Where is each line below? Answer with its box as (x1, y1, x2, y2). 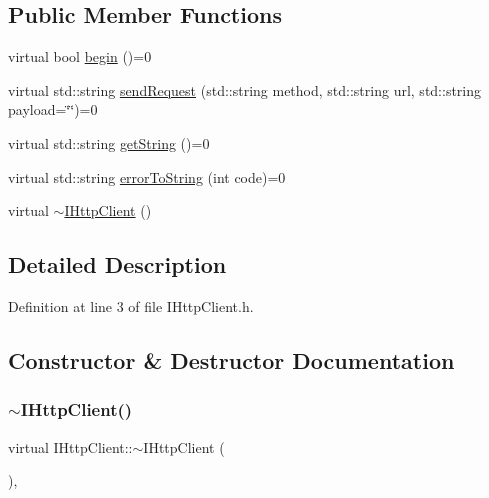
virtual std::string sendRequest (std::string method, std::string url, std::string (8, 79, 482, 100)
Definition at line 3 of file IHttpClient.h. (8, 295, 254, 316)
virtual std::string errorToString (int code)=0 (8, 166, 286, 187)
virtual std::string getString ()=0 (8, 132, 210, 153)
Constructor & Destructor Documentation (8, 344, 455, 375)
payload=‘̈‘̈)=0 (8, 99, 98, 120)
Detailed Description (8, 249, 227, 280)
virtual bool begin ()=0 (8, 46, 152, 67)
